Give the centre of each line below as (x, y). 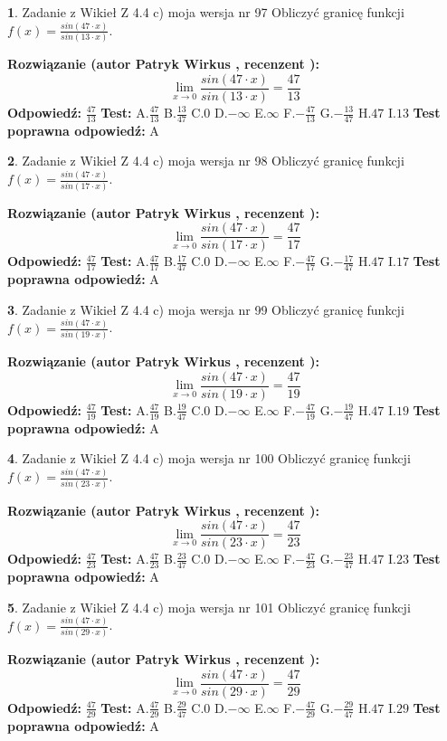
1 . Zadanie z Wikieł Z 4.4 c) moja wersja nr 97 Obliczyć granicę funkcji (206, 12)
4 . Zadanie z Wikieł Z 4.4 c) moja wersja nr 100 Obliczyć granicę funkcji (209, 458)
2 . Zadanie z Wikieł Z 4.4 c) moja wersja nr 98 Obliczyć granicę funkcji (206, 161)
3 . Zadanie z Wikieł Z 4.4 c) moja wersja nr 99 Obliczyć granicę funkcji (206, 309)
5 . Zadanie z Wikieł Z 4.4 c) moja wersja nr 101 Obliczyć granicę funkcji (209, 607)
